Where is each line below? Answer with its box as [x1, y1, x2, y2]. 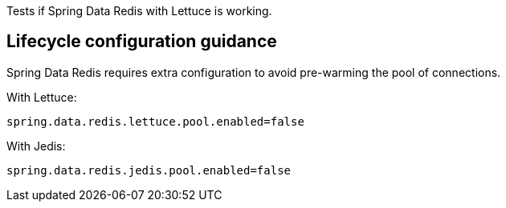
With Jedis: [6, 138, 66, 153]
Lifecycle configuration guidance [6, 31, 277, 52]
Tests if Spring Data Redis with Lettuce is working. [6, 4, 272, 18]
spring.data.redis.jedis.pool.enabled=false [6, 163, 292, 177]
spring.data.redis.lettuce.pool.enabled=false [6, 114, 304, 128]
